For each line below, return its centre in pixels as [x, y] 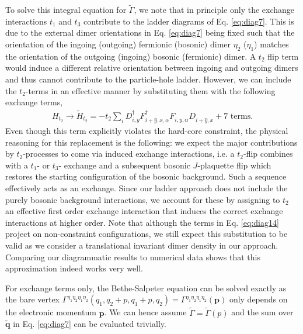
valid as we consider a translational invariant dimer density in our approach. [142, 245]
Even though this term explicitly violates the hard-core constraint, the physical [147, 130]
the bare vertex [33, 299]
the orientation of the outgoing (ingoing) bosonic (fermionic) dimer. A [131, 56]
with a [17, 165]
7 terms [237, 116]
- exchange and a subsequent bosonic [124, 165]
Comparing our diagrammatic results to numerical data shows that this [133, 256]
